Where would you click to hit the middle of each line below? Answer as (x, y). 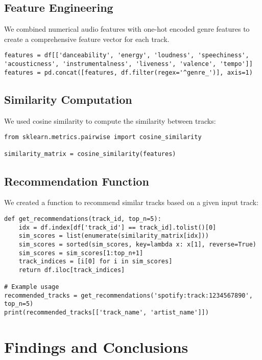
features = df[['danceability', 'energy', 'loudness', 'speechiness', (127, 55)
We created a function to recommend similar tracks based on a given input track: (131, 202)
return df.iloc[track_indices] (72, 270)
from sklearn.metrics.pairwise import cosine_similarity (103, 137)
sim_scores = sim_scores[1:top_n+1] (81, 253)
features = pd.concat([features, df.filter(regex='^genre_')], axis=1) (128, 72)
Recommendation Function (77, 181)
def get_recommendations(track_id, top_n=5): (83, 219)
